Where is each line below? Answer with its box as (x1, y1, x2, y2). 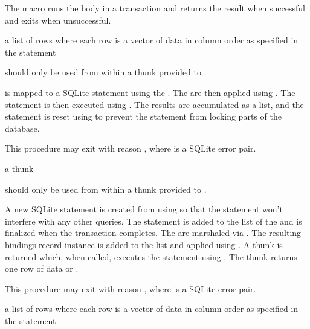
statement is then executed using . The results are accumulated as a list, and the (5, 98, 304, 110)
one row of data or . (5, 262, 79, 275)
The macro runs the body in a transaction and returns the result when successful (5, 2, 305, 14)
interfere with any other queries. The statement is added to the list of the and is (5, 214, 302, 227)
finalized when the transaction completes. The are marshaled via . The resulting (5, 226, 302, 239)
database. (5, 121, 40, 134)
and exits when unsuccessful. (5, 13, 111, 26)
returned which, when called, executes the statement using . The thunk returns (5, 250, 297, 263)
